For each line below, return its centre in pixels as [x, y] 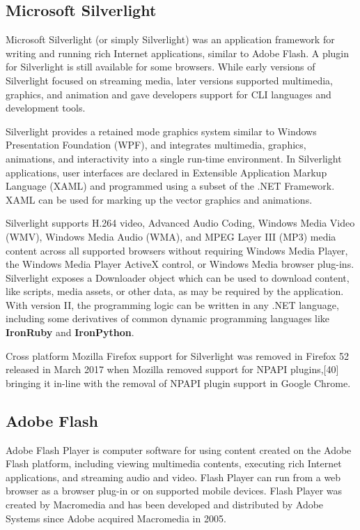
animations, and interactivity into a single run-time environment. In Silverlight [174, 158]
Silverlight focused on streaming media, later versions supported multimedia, [169, 80]
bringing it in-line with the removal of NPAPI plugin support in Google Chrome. [178, 383]
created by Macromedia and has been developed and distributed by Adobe [165, 505]
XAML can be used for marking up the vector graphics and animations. [159, 199]
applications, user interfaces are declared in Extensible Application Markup [166, 172]
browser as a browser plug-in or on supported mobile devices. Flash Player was [174, 491]
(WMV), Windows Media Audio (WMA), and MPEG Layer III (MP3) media [171, 236]
